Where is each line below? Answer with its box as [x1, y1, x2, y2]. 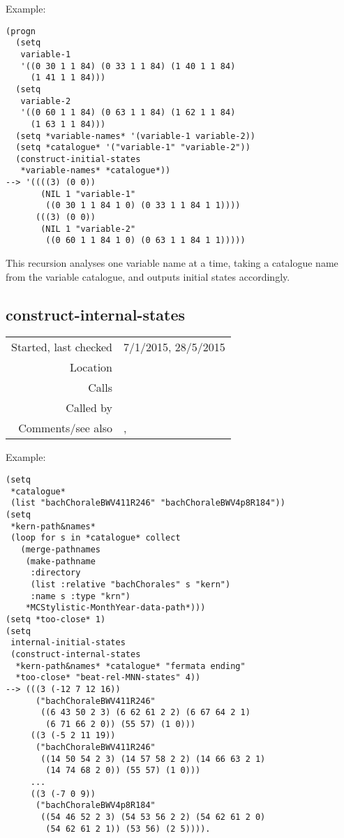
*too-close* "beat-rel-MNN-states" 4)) [15, 672, 201, 683]
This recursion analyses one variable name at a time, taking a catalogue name [6, 256, 338, 270]
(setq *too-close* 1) [6, 614, 106, 624]
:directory [30, 568, 81, 578]
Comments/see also [18, 420, 113, 436]
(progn [6, 26, 36, 36]
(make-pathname [25, 556, 96, 566]
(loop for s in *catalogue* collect [10, 533, 181, 543]
